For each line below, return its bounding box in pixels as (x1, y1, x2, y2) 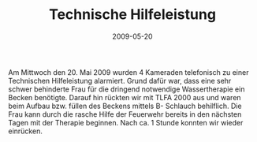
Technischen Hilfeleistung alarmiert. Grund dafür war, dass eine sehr (8, 76, 232, 85)
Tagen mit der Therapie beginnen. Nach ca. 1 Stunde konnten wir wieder (8, 118, 244, 127)
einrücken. (8, 126, 43, 136)
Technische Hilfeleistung (48, 6, 217, 24)
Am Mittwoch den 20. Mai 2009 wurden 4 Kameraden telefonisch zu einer (8, 67, 249, 77)
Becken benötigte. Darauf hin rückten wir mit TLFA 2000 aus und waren (8, 92, 242, 102)
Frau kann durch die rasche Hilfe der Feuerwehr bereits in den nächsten (8, 109, 242, 119)
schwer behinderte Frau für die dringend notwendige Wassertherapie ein (8, 84, 245, 94)
